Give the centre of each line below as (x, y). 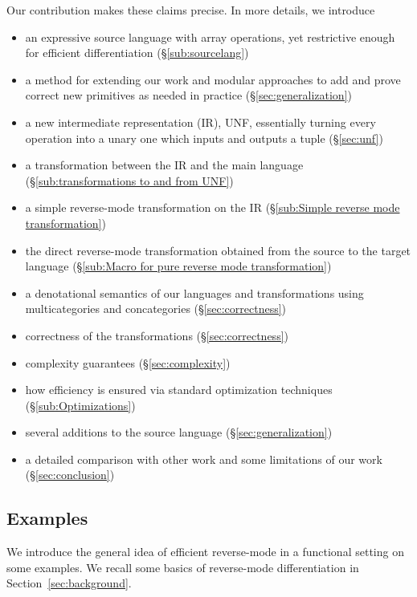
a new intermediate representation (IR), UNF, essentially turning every (200, 122)
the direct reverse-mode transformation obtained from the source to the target (218, 250)
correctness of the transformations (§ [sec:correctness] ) (157, 335)
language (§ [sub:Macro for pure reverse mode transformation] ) (178, 266)
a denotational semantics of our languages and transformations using (194, 292)
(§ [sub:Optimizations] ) (80, 405)
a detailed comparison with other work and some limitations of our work (204, 459)
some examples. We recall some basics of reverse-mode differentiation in (183, 567)
